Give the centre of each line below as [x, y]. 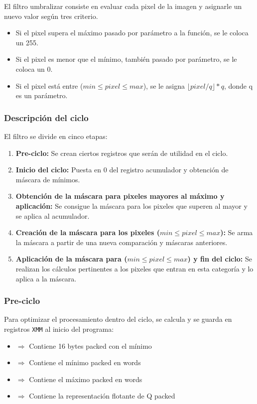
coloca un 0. [34, 68]
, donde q [238, 85]
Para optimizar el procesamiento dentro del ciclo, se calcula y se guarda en [118, 319]
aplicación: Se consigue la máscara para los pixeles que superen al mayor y [131, 205]
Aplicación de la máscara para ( [71, 259]
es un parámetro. [42, 95]
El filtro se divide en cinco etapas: [56, 136]
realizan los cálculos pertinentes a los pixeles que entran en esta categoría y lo [134, 268]
